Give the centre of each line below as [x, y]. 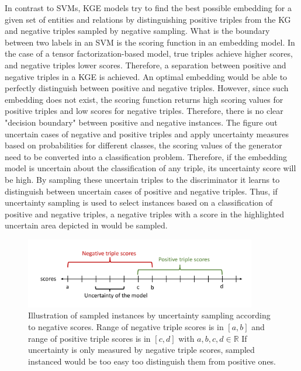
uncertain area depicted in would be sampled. [86, 225]
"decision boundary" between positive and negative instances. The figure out [141, 122]
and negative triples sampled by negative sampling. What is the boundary [137, 31]
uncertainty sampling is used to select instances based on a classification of [139, 202]
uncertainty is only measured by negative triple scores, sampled [141, 350]
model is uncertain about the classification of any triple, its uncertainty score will [150, 168]
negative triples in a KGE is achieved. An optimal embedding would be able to [146, 76]
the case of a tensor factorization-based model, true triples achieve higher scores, [149, 53]
